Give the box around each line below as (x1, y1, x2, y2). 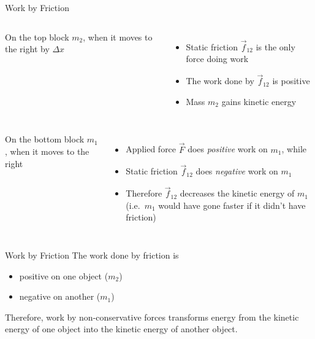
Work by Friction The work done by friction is (5, 249, 179, 262)
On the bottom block (5, 133, 85, 146)
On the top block (5, 30, 69, 43)
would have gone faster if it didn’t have (158, 198, 306, 211)
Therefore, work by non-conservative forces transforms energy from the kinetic (5, 310, 299, 323)
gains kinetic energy (221, 95, 297, 107)
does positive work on (188, 142, 268, 155)
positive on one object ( (19, 269, 108, 282)
